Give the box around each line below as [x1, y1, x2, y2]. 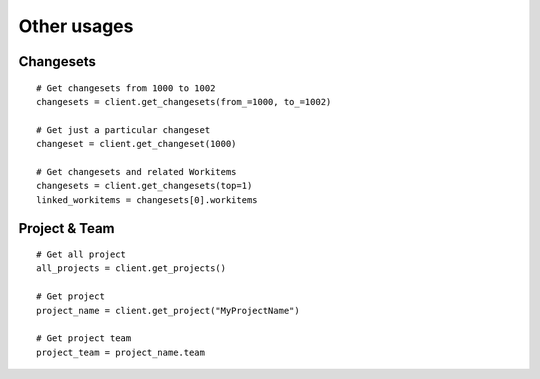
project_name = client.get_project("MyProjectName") [36, 305, 300, 316]
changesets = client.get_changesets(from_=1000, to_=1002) [36, 96, 332, 107]
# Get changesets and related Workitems [36, 166, 237, 177]
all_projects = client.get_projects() [36, 263, 227, 274]
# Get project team [36, 333, 132, 344]
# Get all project [36, 249, 127, 260]
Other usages [18, 15, 134, 37]
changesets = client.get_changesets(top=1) [36, 180, 253, 192]
